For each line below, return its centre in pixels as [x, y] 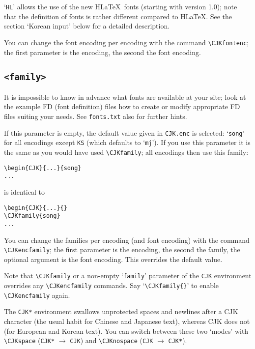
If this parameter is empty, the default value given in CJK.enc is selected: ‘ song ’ [124, 132]
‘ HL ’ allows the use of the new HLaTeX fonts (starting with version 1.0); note [121, 6]
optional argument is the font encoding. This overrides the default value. [113, 259]
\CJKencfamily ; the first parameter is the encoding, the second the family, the [122, 249]
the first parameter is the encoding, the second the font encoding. [102, 52]
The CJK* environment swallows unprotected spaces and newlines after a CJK [121, 311]
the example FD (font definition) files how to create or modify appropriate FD [122, 106]
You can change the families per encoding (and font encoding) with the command [127, 240]
